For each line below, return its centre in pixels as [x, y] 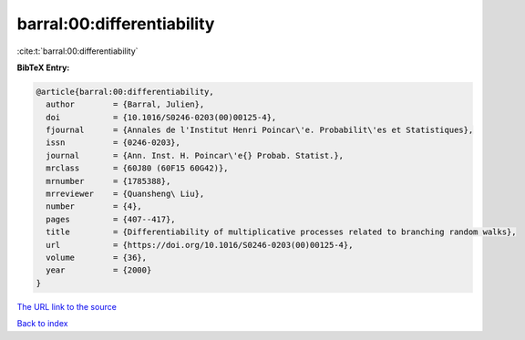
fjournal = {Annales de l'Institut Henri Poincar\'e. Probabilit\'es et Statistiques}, [260, 130]
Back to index [42, 324]
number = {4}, [94, 206]
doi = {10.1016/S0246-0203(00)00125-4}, [161, 117]
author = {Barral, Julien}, [125, 104]
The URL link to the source [67, 306]
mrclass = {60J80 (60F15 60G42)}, [137, 168]
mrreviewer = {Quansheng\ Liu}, [125, 194]
